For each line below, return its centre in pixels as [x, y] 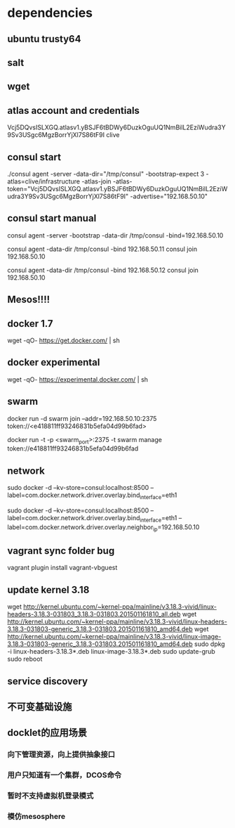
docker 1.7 [30, 324]
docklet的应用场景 [47, 733]
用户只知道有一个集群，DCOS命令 [64, 775]
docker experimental [54, 362]
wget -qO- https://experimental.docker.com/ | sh [78, 379]
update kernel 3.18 [48, 589]
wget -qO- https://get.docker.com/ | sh [64, 340]
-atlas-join [96, 181]
